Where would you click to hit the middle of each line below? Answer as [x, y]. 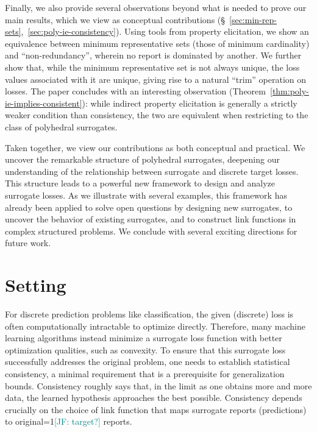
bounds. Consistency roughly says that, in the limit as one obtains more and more [158, 385]
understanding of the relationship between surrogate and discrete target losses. [152, 171]
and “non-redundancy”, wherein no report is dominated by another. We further [153, 55]
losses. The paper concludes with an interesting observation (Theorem [135, 91]
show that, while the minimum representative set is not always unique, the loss [152, 67]
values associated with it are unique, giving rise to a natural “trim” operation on [156, 79]
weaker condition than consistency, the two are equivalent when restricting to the [157, 115]
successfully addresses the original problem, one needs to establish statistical [148, 362]
